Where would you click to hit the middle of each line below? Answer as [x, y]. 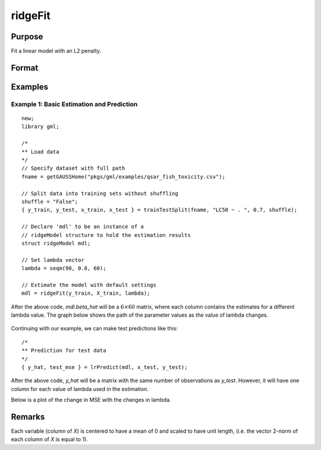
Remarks [28, 417]
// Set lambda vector [53, 260]
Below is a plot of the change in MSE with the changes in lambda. [91, 400]
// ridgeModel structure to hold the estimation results [106, 235]
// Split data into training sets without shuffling [100, 193]
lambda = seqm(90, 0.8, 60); [64, 268]
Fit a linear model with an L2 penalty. [56, 51]
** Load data [40, 151]
